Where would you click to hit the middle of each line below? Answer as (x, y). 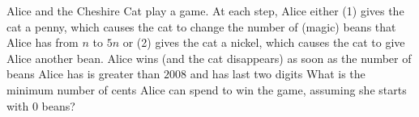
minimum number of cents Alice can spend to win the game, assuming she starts (207, 89)
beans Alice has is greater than (83, 74)
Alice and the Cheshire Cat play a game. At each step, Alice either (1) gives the (205, 10)
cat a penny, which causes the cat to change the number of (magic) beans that (201, 26)
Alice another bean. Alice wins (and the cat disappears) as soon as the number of (209, 58)
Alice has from (43, 42)
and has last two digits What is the (278, 74)
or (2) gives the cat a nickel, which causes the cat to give (264, 42)
